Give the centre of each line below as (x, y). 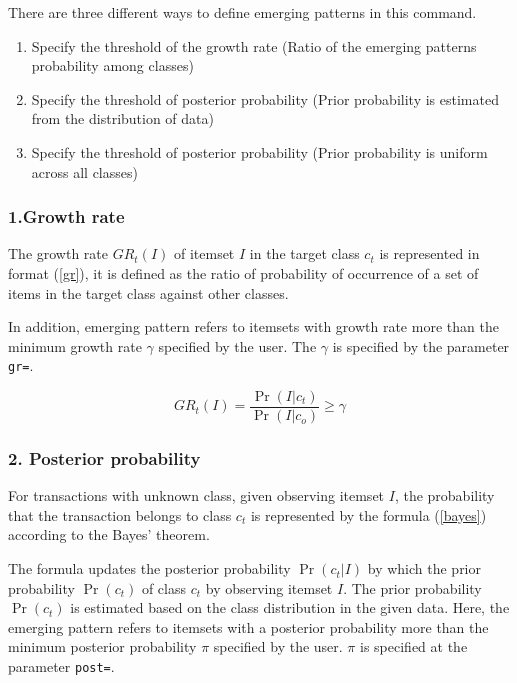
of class (164, 587)
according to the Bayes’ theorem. (109, 534)
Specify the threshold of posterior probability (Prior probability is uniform (259, 151)
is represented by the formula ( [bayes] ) (368, 514)
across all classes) (84, 171)
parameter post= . (61, 666)
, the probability (444, 495)
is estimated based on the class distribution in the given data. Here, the (290, 607)
